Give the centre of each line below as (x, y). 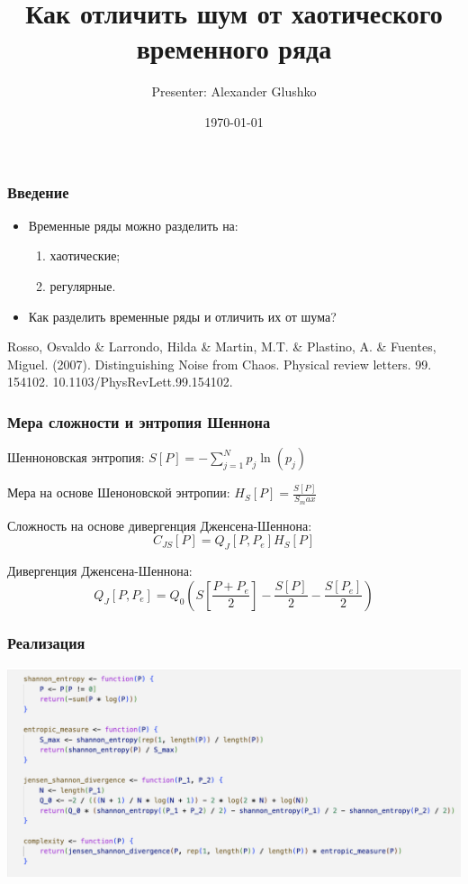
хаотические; (85, 255)
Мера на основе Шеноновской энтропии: (119, 492)
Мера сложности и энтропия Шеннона (139, 421)
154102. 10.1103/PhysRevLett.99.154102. (120, 382)
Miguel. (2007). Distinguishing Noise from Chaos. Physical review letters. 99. (220, 364)
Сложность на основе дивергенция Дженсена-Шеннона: (160, 525)
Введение (38, 191)
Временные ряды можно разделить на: (133, 225)
